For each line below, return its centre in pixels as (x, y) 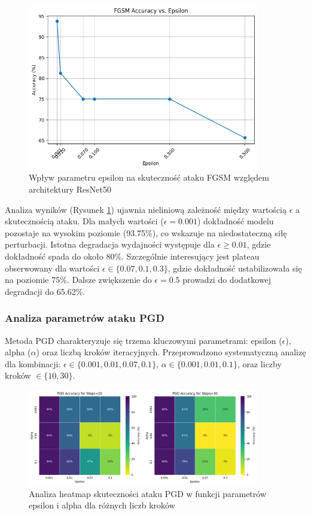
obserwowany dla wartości (52, 268)
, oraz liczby (259, 363)
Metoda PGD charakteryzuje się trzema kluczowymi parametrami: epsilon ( (144, 340)
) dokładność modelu (235, 221)
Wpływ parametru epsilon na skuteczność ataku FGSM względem (149, 177)
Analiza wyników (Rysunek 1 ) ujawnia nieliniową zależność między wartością (146, 209)
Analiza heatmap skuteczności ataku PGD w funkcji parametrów (147, 493)
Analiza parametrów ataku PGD (85, 318)
